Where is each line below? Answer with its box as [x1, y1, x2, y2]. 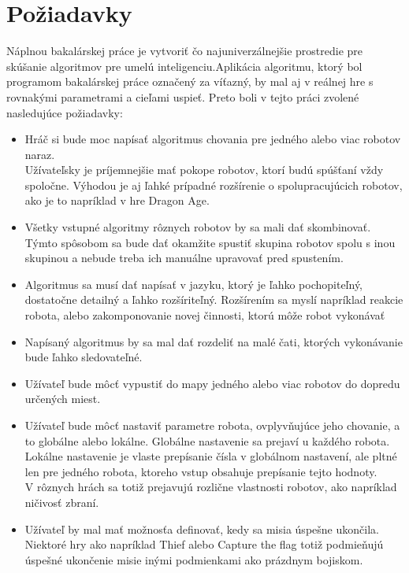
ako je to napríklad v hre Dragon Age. [24, 192, 210, 209]
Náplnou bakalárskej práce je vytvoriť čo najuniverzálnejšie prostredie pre [6, 43, 363, 59]
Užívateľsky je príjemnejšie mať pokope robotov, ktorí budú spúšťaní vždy [24, 161, 384, 178]
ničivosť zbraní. [24, 494, 99, 510]
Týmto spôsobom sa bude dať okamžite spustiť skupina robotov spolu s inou [24, 234, 396, 250]
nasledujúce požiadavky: [6, 104, 123, 120]
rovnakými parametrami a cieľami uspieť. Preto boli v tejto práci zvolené [6, 88, 359, 105]
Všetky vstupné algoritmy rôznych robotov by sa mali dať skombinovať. [24, 219, 371, 235]
